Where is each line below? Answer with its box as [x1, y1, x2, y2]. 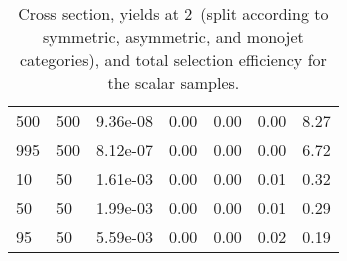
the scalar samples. [107, 71, 240, 94]
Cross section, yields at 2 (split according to [18, 2, 329, 25]
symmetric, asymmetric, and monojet [43, 25, 304, 48]
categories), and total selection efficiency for [19, 48, 327, 71]
